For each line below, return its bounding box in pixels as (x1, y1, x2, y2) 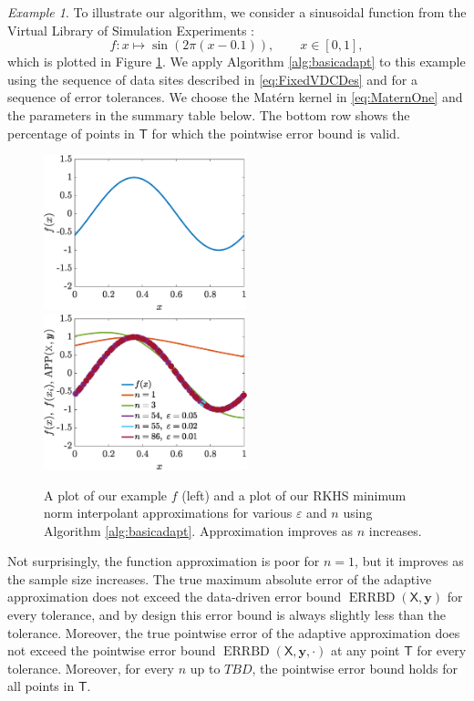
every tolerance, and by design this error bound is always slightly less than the (7, 605, 447, 624)
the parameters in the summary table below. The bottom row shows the (7, 105, 410, 124)
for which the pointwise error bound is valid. (151, 123, 400, 142)
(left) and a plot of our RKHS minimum (181, 485, 407, 504)
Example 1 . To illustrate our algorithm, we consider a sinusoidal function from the (7, 3, 467, 21)
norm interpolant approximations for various (44, 503, 293, 522)
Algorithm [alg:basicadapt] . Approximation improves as (44, 521, 354, 540)
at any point (331, 641, 400, 660)
